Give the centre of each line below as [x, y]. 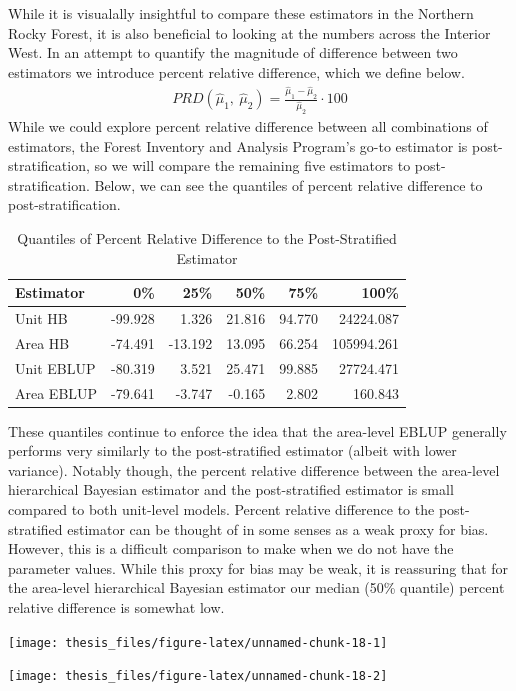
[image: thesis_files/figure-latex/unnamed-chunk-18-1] [198, 642]
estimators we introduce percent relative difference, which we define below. [236, 71]
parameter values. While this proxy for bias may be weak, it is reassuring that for [258, 567]
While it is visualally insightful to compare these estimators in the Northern [241, 13]
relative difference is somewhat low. [116, 607]
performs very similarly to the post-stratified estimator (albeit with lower [232, 450]
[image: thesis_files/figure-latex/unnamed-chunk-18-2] [198, 676]
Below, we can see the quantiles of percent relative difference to [288, 184]
